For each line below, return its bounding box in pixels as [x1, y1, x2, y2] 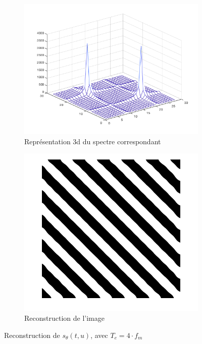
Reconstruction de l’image [24, 313, 105, 323]
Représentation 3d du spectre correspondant [24, 136, 161, 146]
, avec [90, 329, 108, 340]
